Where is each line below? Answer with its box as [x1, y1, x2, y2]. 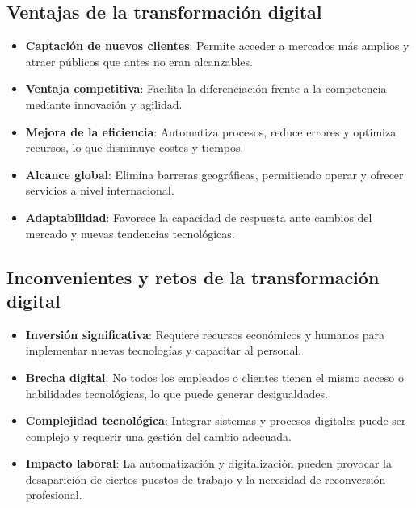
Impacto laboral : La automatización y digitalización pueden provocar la [25, 455, 392, 472]
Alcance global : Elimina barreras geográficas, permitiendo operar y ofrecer [25, 166, 404, 183]
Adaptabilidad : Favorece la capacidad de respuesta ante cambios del [25, 208, 372, 225]
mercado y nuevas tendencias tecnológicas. [25, 225, 235, 241]
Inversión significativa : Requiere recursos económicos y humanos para [25, 325, 384, 342]
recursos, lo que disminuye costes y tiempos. [25, 139, 244, 156]
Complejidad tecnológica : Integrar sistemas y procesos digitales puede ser [25, 412, 406, 429]
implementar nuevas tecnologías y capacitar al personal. [25, 342, 302, 359]
